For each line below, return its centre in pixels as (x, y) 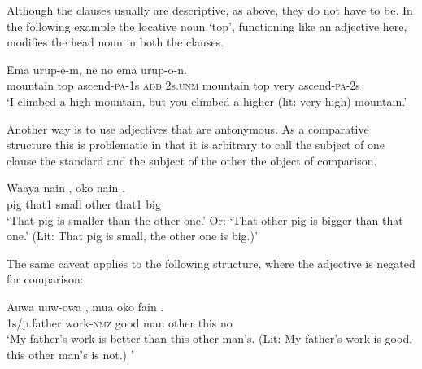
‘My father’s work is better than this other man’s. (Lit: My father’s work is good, (210, 338)
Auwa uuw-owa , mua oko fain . (85, 306)
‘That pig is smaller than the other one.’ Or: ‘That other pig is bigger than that (205, 220)
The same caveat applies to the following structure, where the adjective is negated (211, 263)
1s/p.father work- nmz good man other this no (120, 322)
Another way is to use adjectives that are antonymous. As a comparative (188, 128)
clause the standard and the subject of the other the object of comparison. (192, 160)
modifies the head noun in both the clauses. (115, 42)
